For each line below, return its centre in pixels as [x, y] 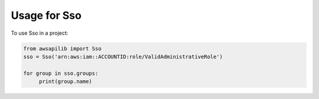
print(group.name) [66, 82]
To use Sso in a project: [40, 33]
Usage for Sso [46, 15]
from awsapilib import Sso [62, 48]
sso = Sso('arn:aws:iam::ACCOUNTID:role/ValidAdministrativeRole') [123, 57]
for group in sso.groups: [61, 73]
